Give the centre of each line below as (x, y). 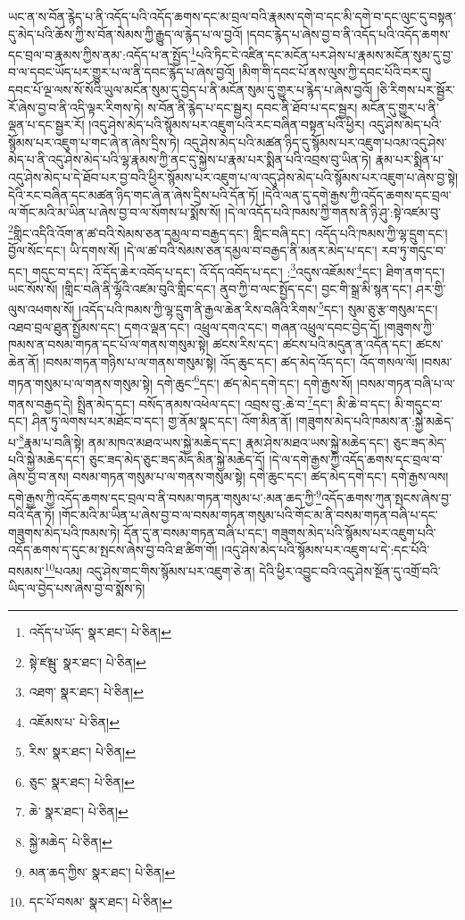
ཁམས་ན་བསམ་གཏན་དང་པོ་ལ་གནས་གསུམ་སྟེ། (108, 344)
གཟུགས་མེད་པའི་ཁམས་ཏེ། (64, 532)
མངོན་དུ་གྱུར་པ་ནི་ (400, 107)
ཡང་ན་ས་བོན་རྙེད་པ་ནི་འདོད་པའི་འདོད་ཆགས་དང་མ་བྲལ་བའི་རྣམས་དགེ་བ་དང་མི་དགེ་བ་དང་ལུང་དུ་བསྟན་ (232, 16)
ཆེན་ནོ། (24, 361)
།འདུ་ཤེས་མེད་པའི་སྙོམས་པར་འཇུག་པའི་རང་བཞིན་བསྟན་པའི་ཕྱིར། (227, 125)
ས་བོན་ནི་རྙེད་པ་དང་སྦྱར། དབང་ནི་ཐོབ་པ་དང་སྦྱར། (253, 107)
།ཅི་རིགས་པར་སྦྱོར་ (416, 90)
